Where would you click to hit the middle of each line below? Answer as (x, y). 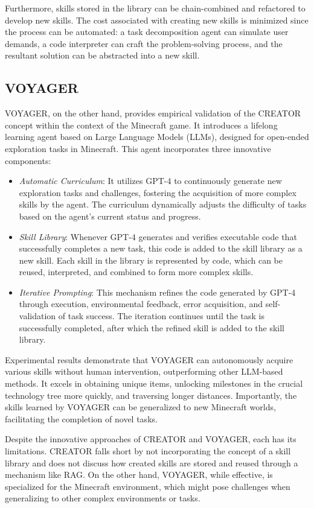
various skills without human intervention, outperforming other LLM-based (144, 371)
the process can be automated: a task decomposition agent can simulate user (147, 32)
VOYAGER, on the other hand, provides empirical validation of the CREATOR (153, 113)
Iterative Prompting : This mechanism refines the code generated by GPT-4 (157, 292)
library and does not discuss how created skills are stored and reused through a (152, 462)
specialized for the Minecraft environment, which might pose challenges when (148, 486)
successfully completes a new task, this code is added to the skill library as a (161, 248)
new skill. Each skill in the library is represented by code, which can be (151, 260)
